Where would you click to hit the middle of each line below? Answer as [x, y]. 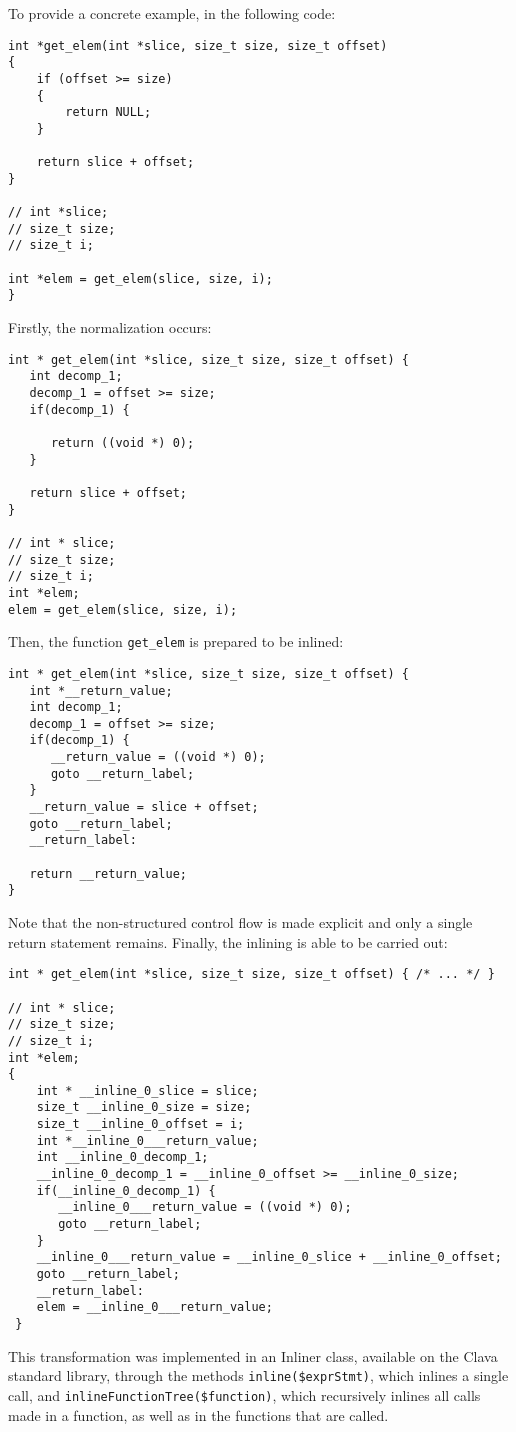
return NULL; [108, 112]
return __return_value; [108, 873]
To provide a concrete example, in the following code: [172, 13]
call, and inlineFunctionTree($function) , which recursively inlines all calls [244, 1394]
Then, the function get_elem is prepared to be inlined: [176, 641]
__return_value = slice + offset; [144, 807]
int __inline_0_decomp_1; [122, 1157]
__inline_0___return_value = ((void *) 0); [205, 1207]
